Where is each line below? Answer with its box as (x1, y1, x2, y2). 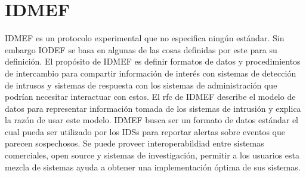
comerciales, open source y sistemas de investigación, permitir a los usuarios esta (5, 149, 300, 161)
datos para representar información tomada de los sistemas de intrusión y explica (5, 102, 301, 114)
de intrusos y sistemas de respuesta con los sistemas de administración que (5, 78, 277, 91)
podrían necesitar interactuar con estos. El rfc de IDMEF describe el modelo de (5, 90, 296, 103)
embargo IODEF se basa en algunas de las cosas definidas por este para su (5, 43, 277, 56)
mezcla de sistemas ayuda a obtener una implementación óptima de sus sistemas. (5, 160, 301, 173)
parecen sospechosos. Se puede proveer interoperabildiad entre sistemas (5, 137, 264, 149)
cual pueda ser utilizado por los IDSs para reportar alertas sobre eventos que (5, 125, 285, 138)
